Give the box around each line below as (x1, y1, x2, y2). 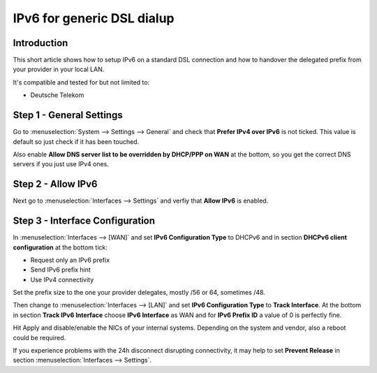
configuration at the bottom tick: (13, 243, 108, 251)
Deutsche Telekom (30, 91, 84, 99)
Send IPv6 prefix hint (30, 265, 91, 274)
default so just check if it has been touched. (13, 137, 140, 146)
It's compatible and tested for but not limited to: (13, 78, 150, 87)
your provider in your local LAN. (13, 65, 105, 73)
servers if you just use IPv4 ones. (13, 160, 110, 168)
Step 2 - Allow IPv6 (13, 178, 98, 190)
